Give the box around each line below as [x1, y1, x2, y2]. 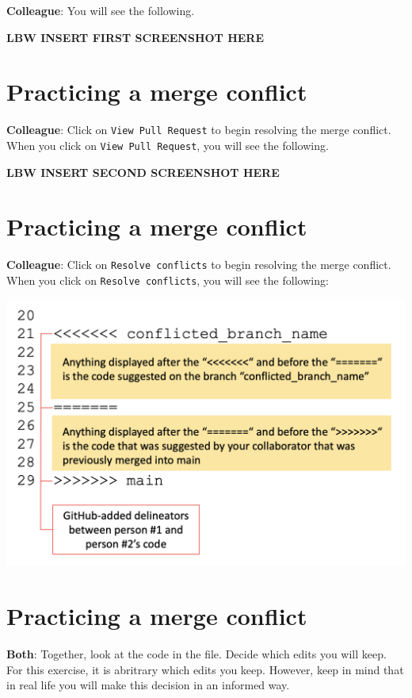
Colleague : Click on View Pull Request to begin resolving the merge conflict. [6, 121, 391, 138]
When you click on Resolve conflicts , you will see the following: [6, 272, 329, 288]
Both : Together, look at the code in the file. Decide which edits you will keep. [6, 646, 387, 662]
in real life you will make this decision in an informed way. [6, 677, 290, 693]
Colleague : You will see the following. [6, 2, 195, 18]
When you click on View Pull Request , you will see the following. [6, 136, 329, 153]
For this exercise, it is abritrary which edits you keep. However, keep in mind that [6, 661, 404, 677]
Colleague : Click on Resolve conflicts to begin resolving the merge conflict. [6, 256, 391, 273]
